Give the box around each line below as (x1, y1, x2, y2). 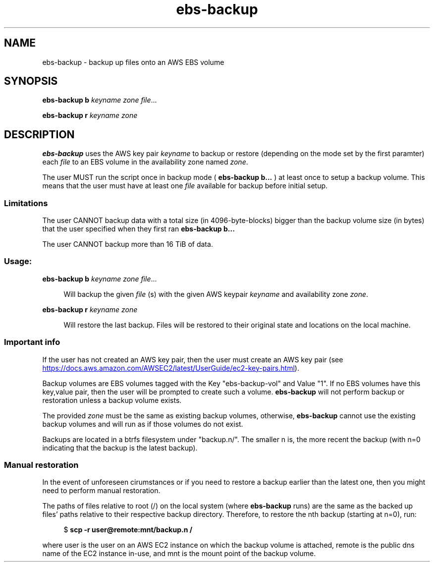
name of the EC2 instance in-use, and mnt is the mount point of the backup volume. (42, 549, 316, 558)
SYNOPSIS (4, 75, 58, 88)
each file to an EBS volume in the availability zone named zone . (42, 158, 248, 167)
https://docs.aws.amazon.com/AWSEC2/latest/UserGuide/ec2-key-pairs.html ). (42, 363, 299, 372)
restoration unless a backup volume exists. (42, 396, 182, 404)
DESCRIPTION (4, 128, 75, 141)
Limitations (4, 198, 48, 208)
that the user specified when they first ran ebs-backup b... (42, 225, 235, 233)
